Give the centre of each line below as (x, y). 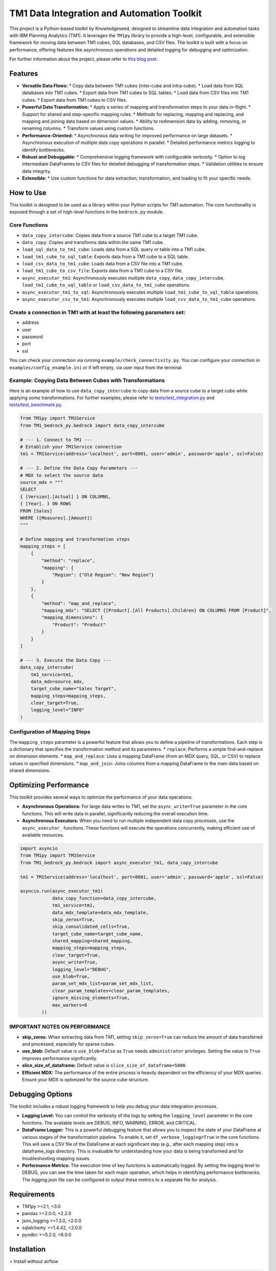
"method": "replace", (68, 561)
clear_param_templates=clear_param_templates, (111, 991)
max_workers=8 (70, 1005)
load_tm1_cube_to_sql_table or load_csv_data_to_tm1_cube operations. (106, 285)
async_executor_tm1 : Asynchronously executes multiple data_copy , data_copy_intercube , (123, 278)
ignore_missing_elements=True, (91, 998)
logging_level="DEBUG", (82, 969)
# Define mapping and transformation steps (75, 539)
